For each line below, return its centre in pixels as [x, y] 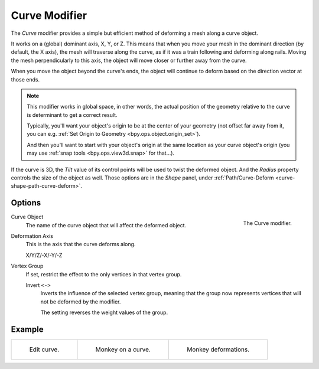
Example [27, 330]
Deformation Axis [32, 236]
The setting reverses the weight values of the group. [104, 312]
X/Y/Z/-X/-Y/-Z [44, 255]
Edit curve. [44, 350]
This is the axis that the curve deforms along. [81, 244]
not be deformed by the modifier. [81, 302]
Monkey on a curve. [123, 350]
